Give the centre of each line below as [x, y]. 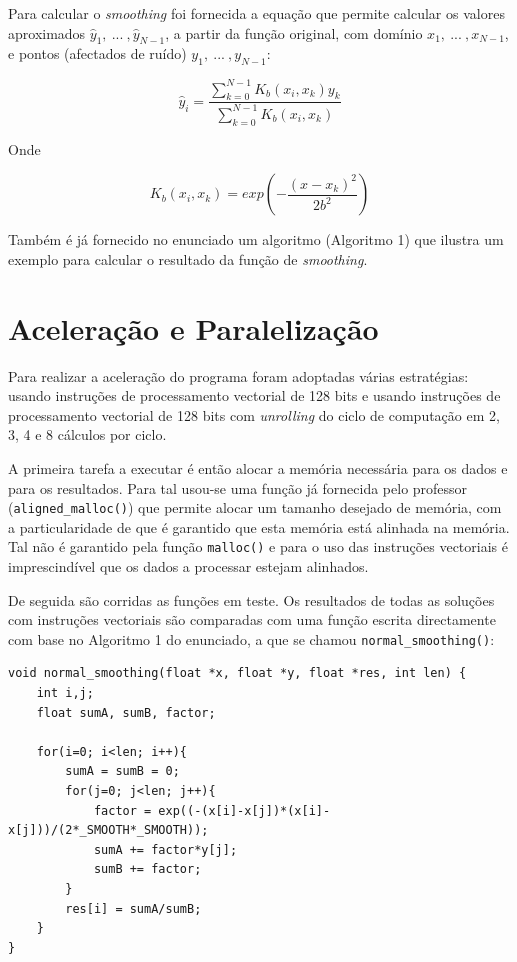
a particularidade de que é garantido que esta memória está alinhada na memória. [259, 526]
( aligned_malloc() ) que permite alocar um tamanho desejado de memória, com [255, 507]
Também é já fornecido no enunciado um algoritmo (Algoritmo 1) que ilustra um [256, 239]
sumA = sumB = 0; [122, 771]
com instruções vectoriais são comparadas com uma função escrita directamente [252, 619]
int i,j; [65, 693]
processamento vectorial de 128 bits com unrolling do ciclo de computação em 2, [254, 414]
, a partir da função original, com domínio [294, 32]
